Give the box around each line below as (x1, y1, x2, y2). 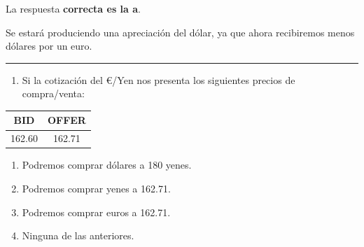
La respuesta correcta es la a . (6, 1, 141, 15)
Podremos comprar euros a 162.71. (22, 204, 171, 219)
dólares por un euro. (6, 38, 92, 53)
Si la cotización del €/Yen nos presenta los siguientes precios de (22, 72, 295, 87)
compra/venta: (22, 86, 85, 101)
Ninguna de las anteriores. (22, 228, 134, 243)
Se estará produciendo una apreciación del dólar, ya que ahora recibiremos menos (6, 24, 355, 39)
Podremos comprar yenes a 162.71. (22, 181, 171, 195)
